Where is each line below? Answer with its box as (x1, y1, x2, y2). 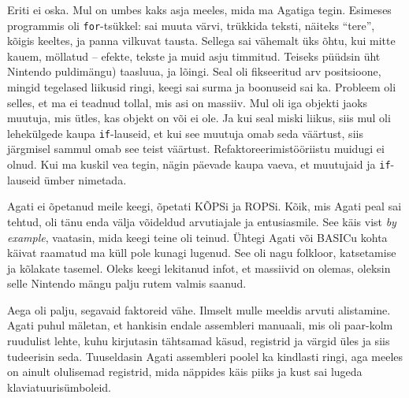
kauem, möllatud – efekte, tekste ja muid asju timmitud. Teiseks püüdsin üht (7, 47, 381, 64)
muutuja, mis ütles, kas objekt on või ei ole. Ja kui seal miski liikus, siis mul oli (7, 110, 391, 126)
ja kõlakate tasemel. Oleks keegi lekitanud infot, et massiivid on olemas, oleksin (7, 259, 391, 276)
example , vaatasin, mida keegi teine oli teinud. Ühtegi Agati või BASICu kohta (7, 229, 388, 245)
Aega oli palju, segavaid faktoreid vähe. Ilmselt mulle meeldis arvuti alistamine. (7, 301, 391, 318)
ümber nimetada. (43, 171, 127, 188)
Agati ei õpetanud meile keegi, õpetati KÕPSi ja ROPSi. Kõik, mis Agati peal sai (7, 198, 402, 214)
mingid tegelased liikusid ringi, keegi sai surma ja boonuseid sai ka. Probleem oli (7, 79, 396, 95)
